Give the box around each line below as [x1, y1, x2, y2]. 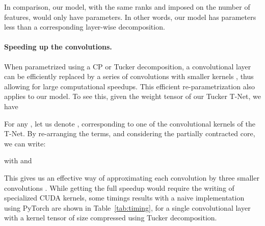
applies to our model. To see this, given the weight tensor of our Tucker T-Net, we [4, 91, 261, 102]
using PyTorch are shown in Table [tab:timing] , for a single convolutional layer [4, 202, 251, 213]
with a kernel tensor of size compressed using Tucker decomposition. [4, 212, 217, 223]
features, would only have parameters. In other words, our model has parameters [4, 11, 256, 22]
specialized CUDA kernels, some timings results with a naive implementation [4, 192, 245, 203]
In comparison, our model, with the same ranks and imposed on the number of [4, 2, 250, 12]
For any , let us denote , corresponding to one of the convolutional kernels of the [4, 118, 255, 129]
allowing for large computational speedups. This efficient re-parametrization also [4, 81, 255, 91]
